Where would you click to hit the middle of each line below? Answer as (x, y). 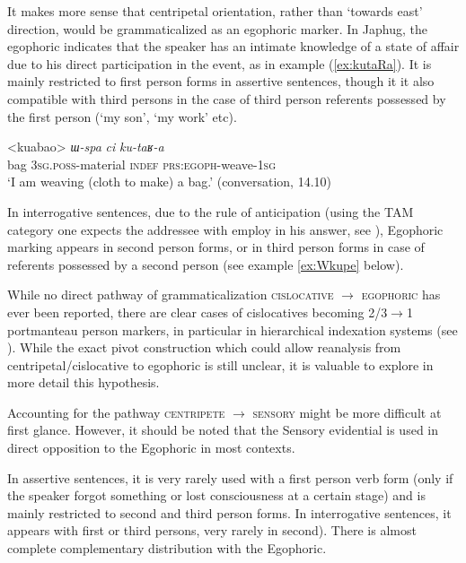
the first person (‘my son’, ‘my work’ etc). (122, 116)
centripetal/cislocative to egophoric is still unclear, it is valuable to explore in (220, 364)
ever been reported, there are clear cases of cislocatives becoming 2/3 (198, 312)
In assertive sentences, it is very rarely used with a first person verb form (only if (230, 477)
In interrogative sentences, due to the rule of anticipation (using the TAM (211, 211)
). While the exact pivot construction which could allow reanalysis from (204, 347)
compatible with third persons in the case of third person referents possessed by (227, 98)
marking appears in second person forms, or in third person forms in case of (216, 247)
